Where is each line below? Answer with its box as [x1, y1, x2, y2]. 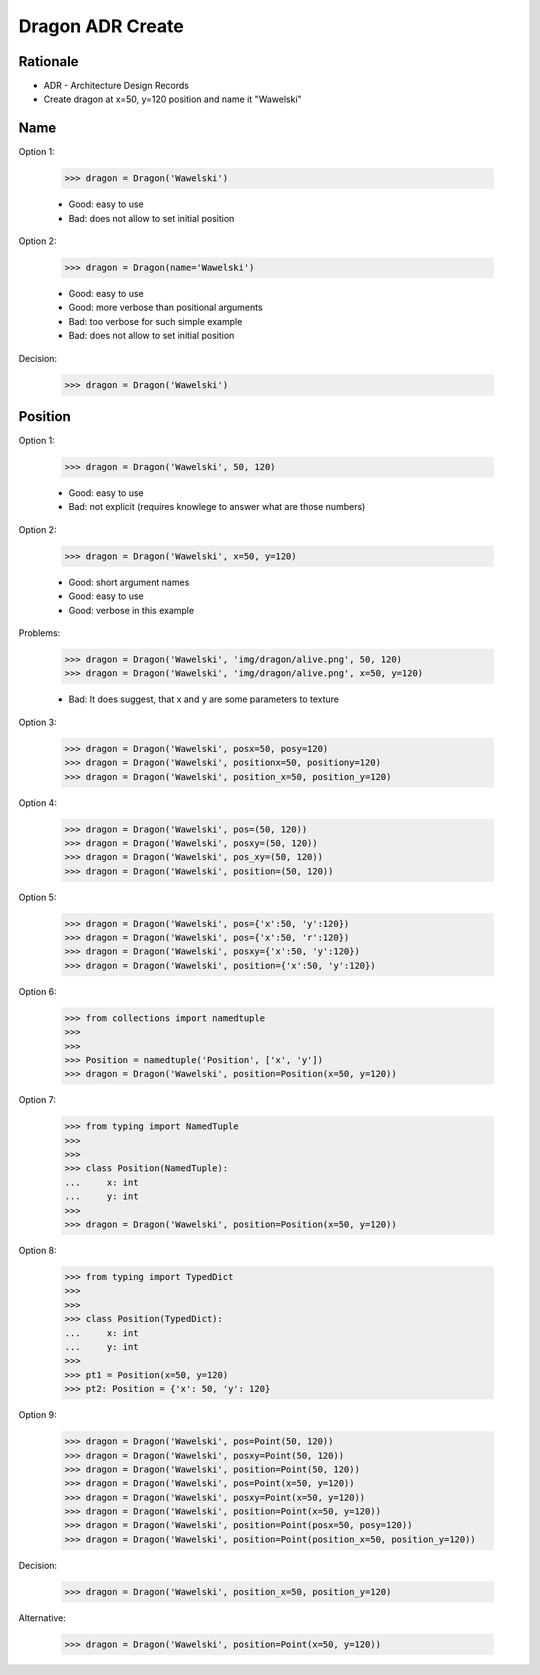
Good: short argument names [68, 576, 190, 588]
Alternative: [18, 1611, 67, 1624]
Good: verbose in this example [68, 604, 195, 616]
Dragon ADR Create [18, 15, 184, 37]
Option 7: [18, 1094, 57, 1106]
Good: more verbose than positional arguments [68, 301, 264, 314]
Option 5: [18, 891, 57, 903]
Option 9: [18, 1409, 57, 1421]
